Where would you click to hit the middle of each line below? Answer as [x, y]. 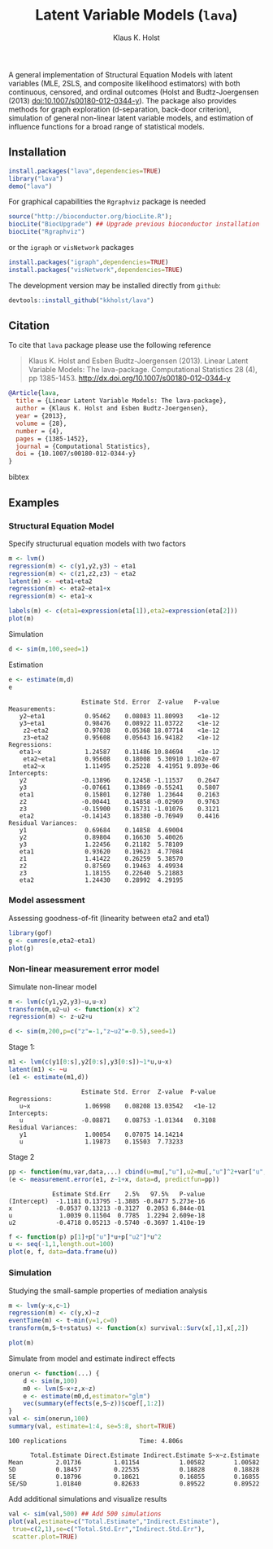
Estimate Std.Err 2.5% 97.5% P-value [128, 1194]
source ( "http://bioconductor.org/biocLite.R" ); [91, 217]
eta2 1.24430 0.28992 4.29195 [101, 880]
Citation [29, 326]
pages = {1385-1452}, [52, 439]
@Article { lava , [34, 393]
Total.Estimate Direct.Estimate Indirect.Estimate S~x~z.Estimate [145, 1455]
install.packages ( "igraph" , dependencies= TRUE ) [89, 262]
